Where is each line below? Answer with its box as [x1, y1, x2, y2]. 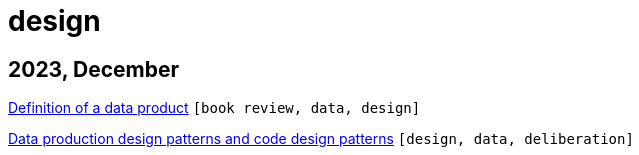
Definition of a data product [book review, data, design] [8, 99, 421, 117]
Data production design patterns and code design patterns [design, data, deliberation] [8, 130, 634, 148]
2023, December [8, 56, 180, 82]
